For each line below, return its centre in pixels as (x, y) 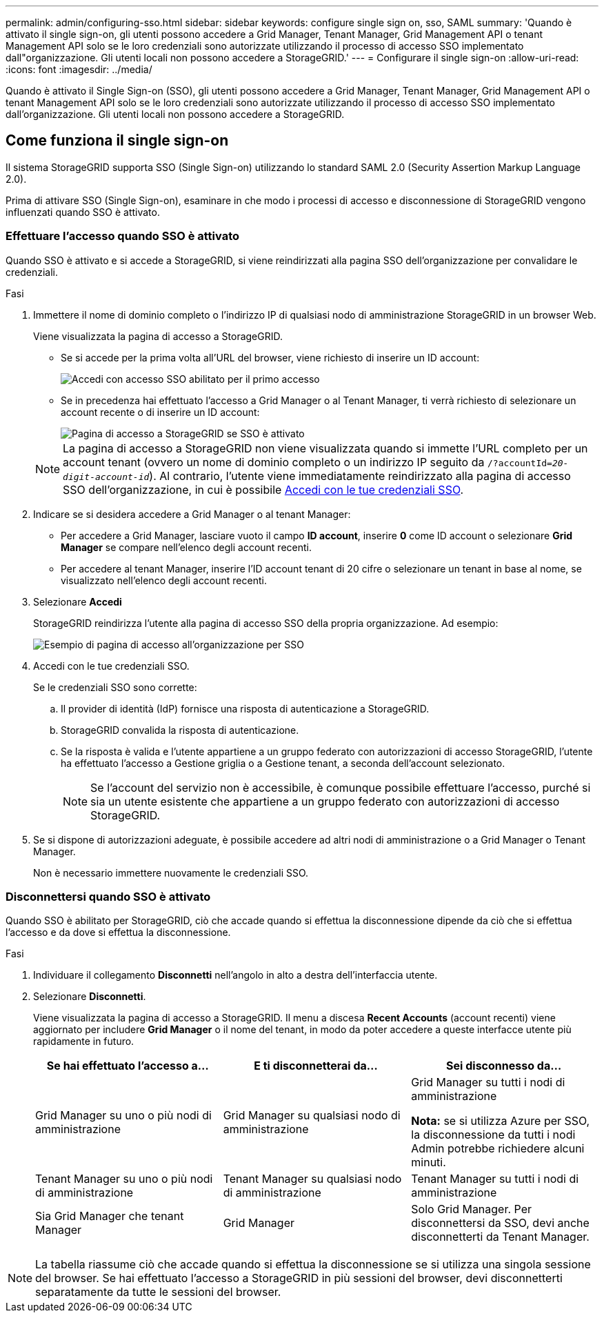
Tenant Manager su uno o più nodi (124, 1179)
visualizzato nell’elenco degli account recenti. (164, 580)
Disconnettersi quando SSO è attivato (108, 896)
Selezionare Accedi (78, 601)
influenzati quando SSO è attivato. (83, 212)
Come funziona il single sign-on (117, 141)
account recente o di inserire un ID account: (160, 412)
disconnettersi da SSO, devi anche (500, 1223)
